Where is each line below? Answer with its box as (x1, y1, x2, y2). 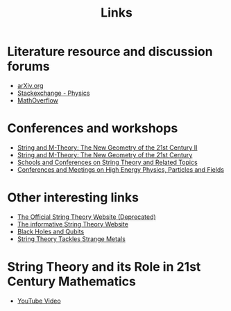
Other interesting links (7, 190, 139, 206)
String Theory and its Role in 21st (7, 259, 201, 274)
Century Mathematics (7, 274, 137, 289)
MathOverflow (17, 96, 59, 105)
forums (7, 59, 50, 74)
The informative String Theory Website (17, 220, 128, 228)
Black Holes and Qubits (17, 227, 85, 236)
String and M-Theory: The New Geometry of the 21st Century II (17, 143, 198, 152)
